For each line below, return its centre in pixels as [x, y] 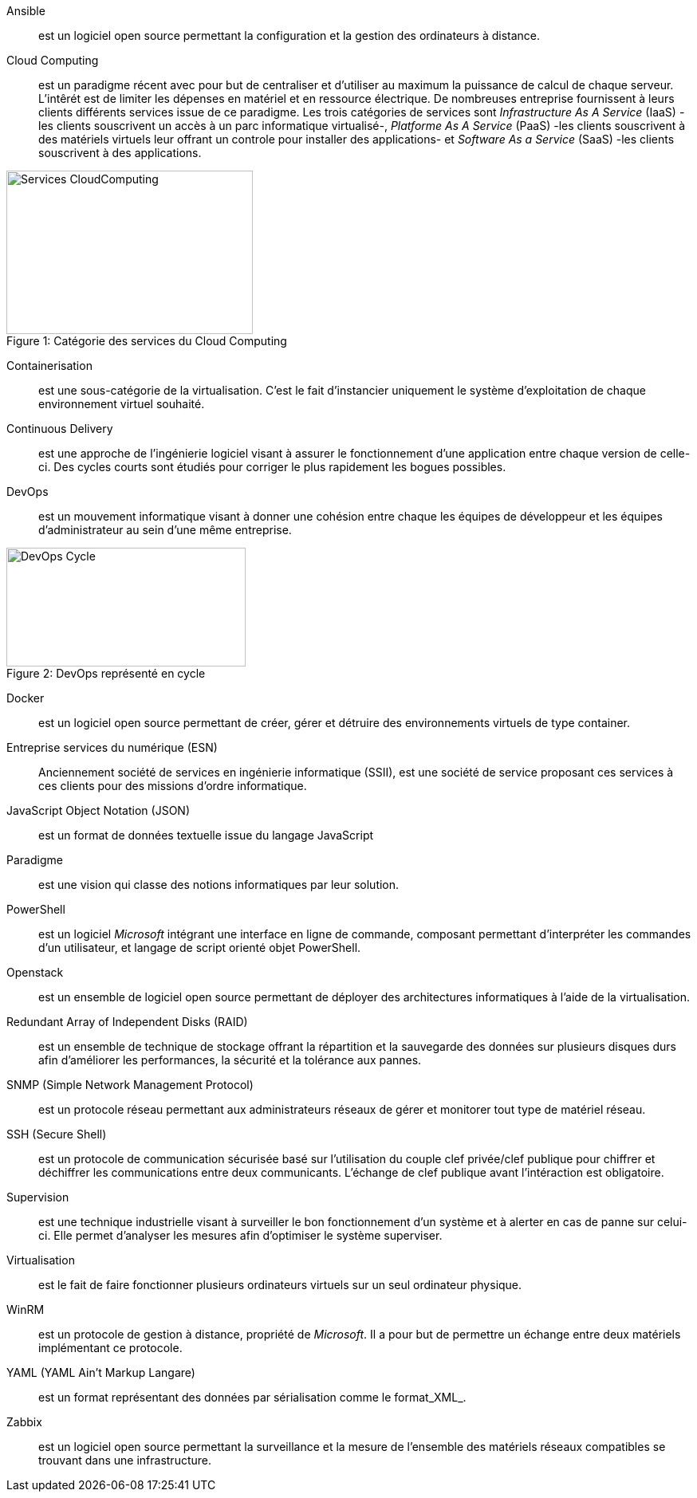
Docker [26, 698]
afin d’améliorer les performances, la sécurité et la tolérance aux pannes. [230, 1060]
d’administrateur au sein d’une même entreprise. [165, 530]
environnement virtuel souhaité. [122, 404]
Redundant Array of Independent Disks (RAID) [127, 1022]
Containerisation [49, 366]
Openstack [35, 972]
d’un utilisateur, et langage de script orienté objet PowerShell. [200, 948]
